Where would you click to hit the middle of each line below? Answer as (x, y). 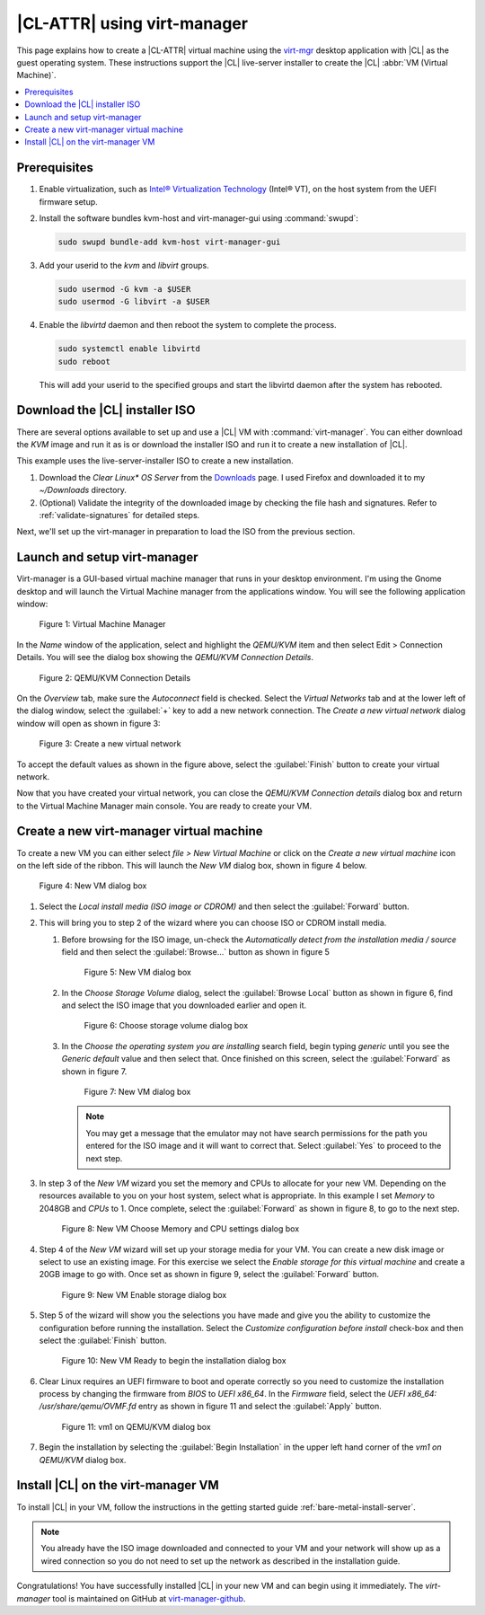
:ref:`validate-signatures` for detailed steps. (119, 515)
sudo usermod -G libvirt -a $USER (134, 302)
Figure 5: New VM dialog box (138, 972)
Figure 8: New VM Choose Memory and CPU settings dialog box (181, 1229)
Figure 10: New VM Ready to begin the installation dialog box (174, 1361)
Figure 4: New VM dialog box (93, 886)
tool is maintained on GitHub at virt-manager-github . (149, 1598)
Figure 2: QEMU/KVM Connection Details (115, 677)
